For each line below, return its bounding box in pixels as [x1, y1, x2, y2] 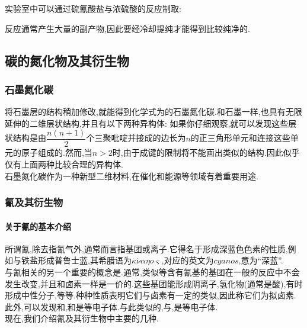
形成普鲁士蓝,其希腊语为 [37, 254, 132, 266]
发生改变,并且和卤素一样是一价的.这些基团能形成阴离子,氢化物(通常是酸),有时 [5, 277, 303, 290]
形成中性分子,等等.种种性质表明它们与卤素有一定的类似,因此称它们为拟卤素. [5, 289, 296, 301]
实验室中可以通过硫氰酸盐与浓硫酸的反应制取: [5, 2, 181, 14]
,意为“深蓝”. [238, 254, 283, 266]
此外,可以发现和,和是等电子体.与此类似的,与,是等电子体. [5, 300, 218, 313]
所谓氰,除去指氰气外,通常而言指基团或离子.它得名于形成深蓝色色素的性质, [5, 242, 288, 255]
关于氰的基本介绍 [5, 220, 71, 232]
